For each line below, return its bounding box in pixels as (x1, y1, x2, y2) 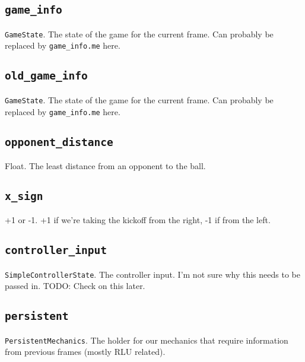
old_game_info (5, 69, 88, 82)
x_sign (5, 189, 43, 202)
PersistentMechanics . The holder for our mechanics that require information (5, 334, 288, 346)
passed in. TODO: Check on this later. (5, 280, 145, 292)
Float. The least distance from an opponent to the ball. (5, 159, 206, 172)
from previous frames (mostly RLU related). (5, 345, 166, 358)
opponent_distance (5, 135, 113, 148)
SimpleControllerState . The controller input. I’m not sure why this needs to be (5, 268, 300, 280)
